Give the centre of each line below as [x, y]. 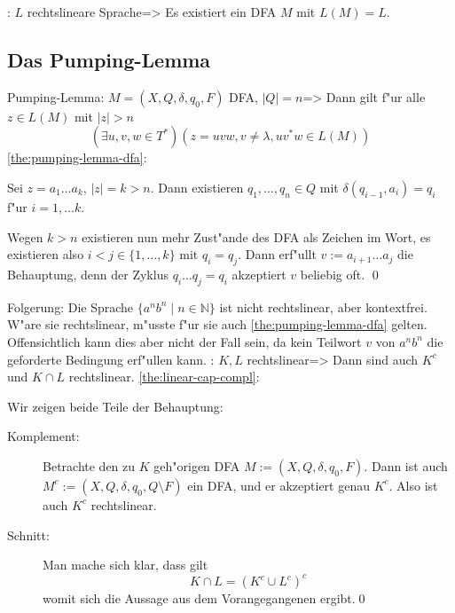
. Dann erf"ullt [277, 254]
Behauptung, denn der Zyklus [88, 274]
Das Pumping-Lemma [109, 59]
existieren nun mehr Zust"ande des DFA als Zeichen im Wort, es [256, 236]
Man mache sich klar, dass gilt [126, 565]
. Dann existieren [197, 187]
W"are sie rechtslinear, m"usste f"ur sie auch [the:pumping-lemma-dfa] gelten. [217, 324]
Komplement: [43, 436]
